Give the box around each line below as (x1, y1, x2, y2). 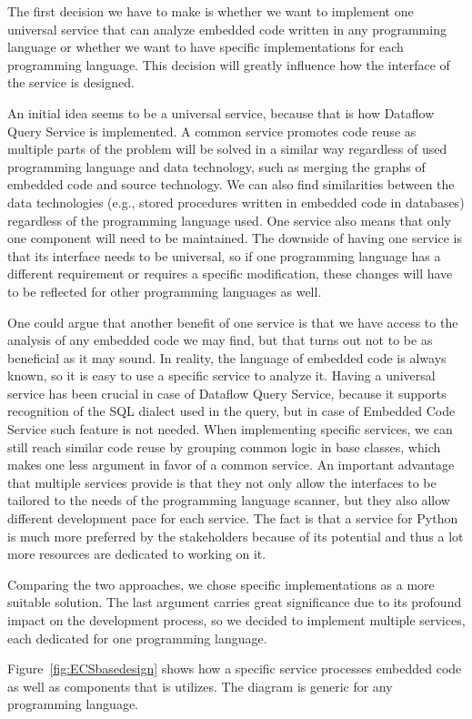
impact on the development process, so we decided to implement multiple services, (7, 611, 466, 629)
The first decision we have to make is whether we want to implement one (7, 2, 414, 20)
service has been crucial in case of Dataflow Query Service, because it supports (7, 383, 447, 402)
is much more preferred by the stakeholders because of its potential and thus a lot (7, 526, 464, 545)
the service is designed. (7, 73, 135, 92)
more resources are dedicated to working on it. (7, 544, 266, 563)
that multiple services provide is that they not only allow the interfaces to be (7, 472, 437, 491)
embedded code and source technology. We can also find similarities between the (7, 175, 455, 194)
